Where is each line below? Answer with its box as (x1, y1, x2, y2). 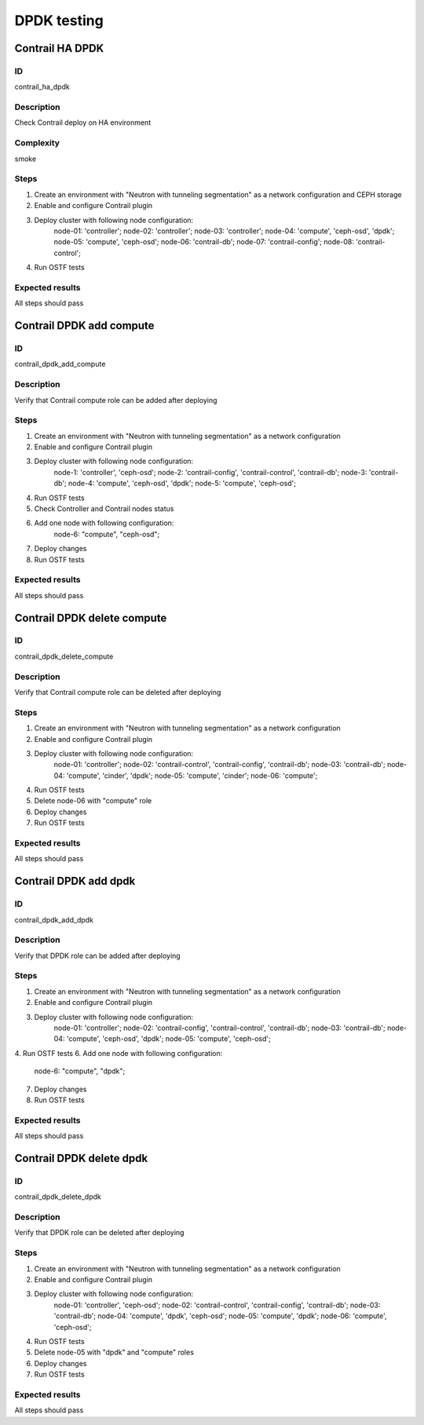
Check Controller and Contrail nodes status (34, 504, 174, 513)
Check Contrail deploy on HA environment (14, 118, 152, 127)
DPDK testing (14, 12, 104, 29)
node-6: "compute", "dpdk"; (34, 1066, 126, 1076)
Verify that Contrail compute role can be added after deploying (14, 395, 217, 404)
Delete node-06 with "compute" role (34, 796, 152, 806)
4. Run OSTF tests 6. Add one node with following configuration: (14, 1048, 223, 1058)
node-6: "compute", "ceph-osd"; (53, 529, 160, 539)
